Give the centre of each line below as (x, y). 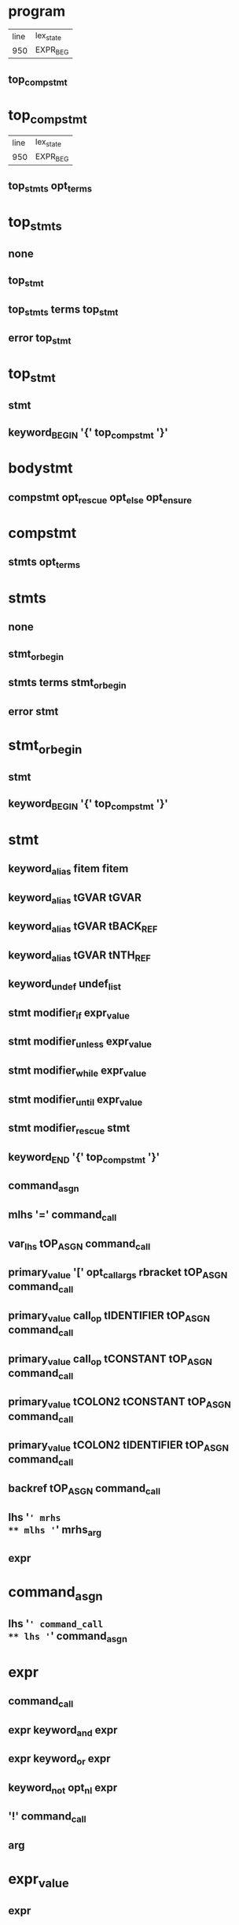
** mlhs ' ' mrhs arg (55, 1530)
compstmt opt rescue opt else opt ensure (100, 498)
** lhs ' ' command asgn (68, 1637)
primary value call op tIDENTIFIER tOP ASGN (109, 1317)
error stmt (33, 711)
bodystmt (40, 468)
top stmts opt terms (50, 187)
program (37, 11)
